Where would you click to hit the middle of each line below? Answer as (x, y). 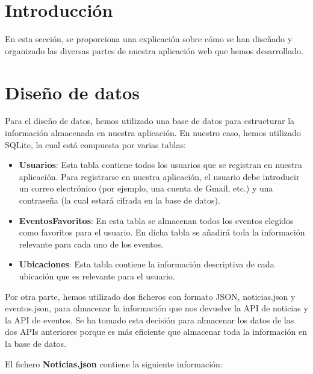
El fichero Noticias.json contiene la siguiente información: (114, 363)
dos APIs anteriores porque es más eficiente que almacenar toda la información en (156, 332)
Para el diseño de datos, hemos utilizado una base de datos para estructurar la (150, 121)
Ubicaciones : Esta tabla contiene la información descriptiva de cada (147, 264)
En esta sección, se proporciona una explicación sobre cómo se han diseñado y (149, 39)
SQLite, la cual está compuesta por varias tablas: (95, 144)
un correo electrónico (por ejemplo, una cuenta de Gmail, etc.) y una (146, 188)
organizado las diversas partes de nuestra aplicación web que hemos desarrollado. (154, 50)
